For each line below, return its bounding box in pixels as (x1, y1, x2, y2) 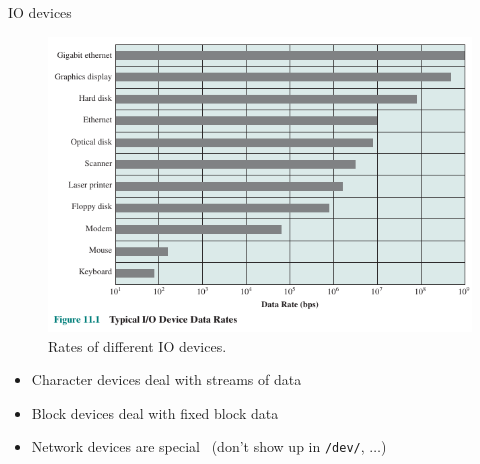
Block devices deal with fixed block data (31, 402, 279, 423)
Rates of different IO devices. (48, 335, 227, 356)
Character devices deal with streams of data (31, 369, 302, 390)
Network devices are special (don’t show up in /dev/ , (31, 436, 365, 457)
